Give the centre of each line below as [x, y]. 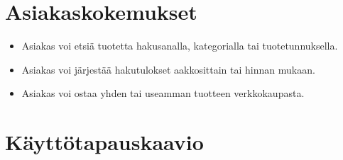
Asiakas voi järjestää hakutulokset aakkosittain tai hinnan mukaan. [168, 69]
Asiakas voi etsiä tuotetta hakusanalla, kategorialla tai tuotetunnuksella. [180, 46]
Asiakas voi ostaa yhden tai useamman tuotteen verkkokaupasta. [163, 93]
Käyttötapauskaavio [104, 142]
